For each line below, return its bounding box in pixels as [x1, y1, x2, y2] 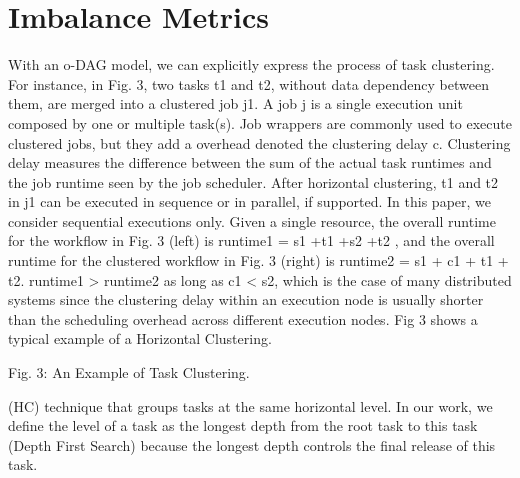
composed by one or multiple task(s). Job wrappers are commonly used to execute [8, 112, 512, 133]
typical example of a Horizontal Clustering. [8, 328, 272, 349]
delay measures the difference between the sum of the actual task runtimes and [8, 152, 492, 173]
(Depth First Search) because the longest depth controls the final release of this [8, 434, 496, 455]
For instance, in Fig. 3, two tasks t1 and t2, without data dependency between [8, 73, 489, 94]
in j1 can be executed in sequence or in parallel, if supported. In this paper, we [8, 191, 492, 212]
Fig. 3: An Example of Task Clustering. [8, 362, 250, 383]
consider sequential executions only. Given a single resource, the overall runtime [8, 210, 496, 231]
